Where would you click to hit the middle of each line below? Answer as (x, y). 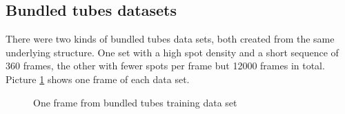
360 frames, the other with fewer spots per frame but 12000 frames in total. (165, 66)
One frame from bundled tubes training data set (135, 102)
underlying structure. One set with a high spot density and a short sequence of (172, 52)
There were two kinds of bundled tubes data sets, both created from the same (170, 39)
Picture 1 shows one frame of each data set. (98, 79)
